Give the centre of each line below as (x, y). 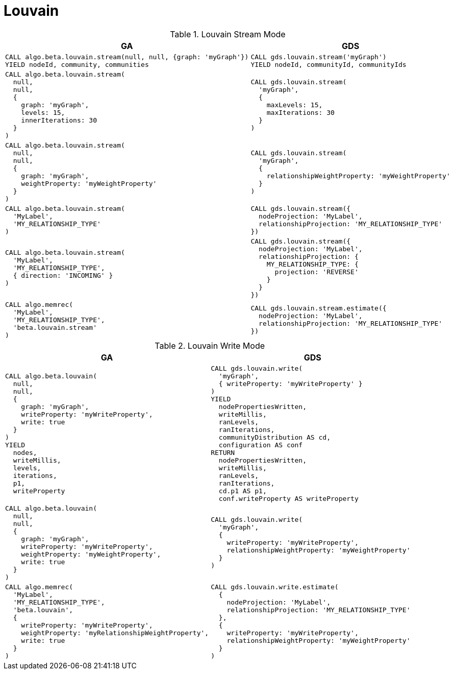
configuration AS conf (261, 445)
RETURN (223, 452)
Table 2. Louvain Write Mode (210, 345)
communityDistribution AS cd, (274, 437)
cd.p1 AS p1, (243, 491)
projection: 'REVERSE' (317, 272)
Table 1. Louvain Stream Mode (228, 34)
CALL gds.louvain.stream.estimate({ (319, 308)
